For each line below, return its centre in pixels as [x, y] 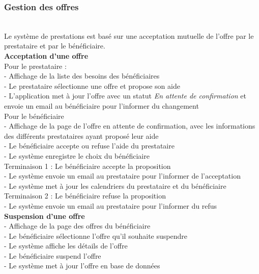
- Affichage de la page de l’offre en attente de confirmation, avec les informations [130, 126]
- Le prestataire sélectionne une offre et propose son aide [92, 85]
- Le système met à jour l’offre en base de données [82, 266]
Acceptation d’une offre [46, 56]
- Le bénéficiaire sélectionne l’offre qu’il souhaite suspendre [96, 235]
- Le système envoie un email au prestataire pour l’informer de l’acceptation [122, 176]
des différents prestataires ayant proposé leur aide [81, 135]
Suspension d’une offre [45, 216]
